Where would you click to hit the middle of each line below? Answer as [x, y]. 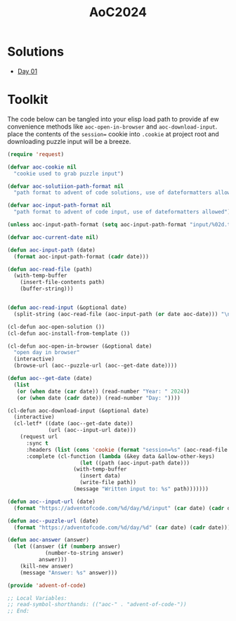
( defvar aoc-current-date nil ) [53, 237]
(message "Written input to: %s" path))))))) [141, 489]
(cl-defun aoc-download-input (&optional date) [78, 411]
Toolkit [28, 100]
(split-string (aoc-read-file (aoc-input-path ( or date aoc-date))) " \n [122, 314]
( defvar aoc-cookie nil [42, 167]
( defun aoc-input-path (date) [52, 250]
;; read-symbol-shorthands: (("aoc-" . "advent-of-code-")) [97, 605]
